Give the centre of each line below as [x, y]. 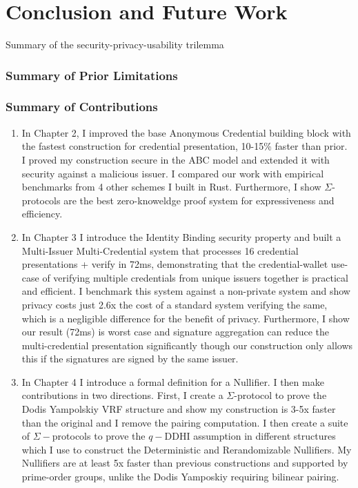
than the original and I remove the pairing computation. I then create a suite [185, 422]
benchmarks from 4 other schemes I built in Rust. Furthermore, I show [171, 187]
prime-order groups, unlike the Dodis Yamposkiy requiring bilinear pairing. [180, 477]
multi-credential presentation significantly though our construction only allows [187, 345]
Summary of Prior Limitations [92, 75]
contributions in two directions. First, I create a [122, 395]
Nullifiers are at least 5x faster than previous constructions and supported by [185, 463]
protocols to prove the [99, 436]
